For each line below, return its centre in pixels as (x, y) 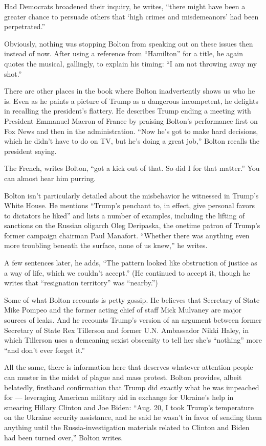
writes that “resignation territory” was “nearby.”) (81, 283)
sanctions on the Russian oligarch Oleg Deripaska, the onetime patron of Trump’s (132, 225)
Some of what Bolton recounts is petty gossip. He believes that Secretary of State (132, 299)
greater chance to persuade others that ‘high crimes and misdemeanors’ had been (131, 16)
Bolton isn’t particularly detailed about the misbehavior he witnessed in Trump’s (131, 195)
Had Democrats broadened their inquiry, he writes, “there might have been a (125, 6)
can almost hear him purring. (50, 178)
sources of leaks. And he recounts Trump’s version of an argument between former (133, 320)
